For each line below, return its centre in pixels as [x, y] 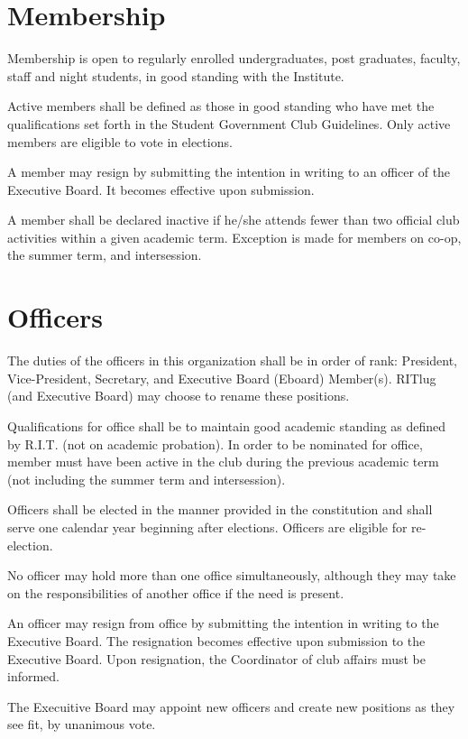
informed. [34, 676]
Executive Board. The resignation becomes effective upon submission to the [216, 640]
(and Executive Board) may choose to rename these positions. [179, 396]
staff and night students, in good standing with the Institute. [176, 75]
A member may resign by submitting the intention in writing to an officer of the [229, 172]
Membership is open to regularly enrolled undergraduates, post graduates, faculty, [234, 58]
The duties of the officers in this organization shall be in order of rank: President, [232, 360]
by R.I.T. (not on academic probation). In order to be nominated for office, [215, 443]
